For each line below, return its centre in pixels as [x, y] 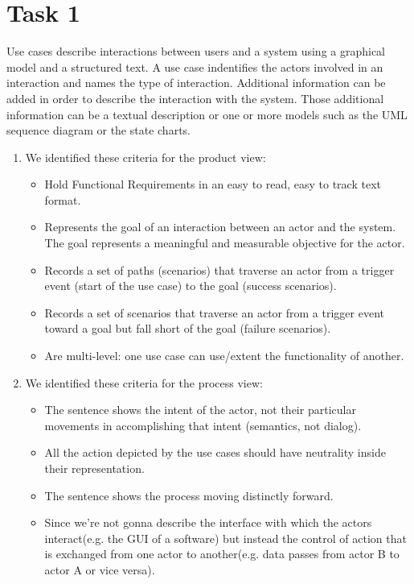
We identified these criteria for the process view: [144, 382]
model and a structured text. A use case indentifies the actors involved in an [195, 66]
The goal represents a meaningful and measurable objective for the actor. [225, 243]
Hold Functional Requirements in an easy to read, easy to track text [213, 184]
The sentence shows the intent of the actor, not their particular [200, 410]
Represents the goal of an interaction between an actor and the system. [220, 227]
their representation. [94, 468]
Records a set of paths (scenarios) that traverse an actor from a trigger [219, 269]
